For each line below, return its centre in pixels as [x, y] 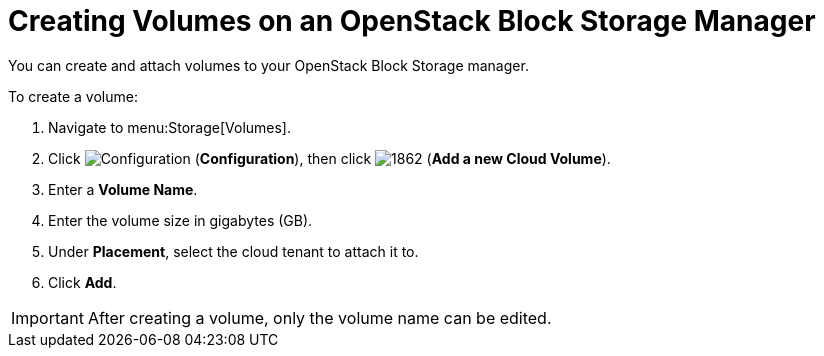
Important [47, 317]
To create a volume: [73, 96]
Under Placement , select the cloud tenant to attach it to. [233, 251]
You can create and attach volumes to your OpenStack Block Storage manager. [268, 65]
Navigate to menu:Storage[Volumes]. [170, 127]
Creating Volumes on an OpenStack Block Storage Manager [412, 21]
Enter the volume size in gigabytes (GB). [180, 220]
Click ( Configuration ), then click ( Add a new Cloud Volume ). [329, 158]
